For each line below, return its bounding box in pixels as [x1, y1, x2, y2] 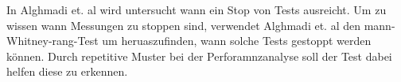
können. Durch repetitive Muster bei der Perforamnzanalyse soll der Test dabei [6, 47, 392, 64]
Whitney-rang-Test [6, 32, 99, 49]
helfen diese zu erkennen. [6, 63, 128, 80]
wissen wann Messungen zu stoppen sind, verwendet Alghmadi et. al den [6, 17, 361, 33]
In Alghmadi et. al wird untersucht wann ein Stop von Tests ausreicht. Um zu [6, 2, 387, 17]
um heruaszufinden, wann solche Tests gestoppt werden [102, 32, 372, 49]
